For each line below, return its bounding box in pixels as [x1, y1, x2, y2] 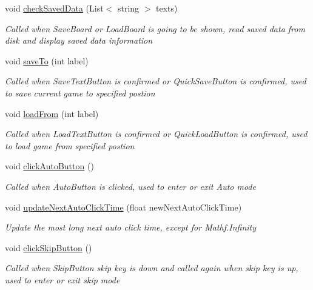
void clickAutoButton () [5, 160, 94, 172]
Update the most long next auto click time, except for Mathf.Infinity [5, 221, 257, 234]
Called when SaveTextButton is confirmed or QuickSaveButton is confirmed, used [5, 75, 306, 87]
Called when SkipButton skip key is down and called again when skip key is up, [5, 261, 298, 274]
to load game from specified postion [5, 139, 135, 152]
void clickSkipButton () [5, 241, 92, 254]
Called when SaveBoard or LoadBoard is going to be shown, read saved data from [5, 22, 305, 35]
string [117, 2, 140, 14]
